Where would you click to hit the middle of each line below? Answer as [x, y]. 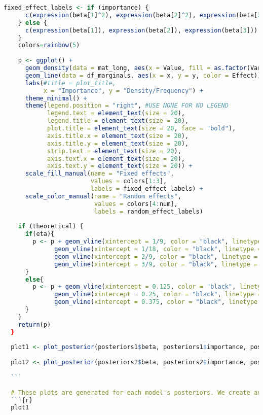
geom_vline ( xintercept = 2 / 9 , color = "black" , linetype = [156, 256]
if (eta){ [40, 234]
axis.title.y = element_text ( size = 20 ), [118, 143]
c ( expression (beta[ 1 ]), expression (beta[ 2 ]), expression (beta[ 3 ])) [141, 30]
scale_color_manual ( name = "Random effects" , [103, 196]
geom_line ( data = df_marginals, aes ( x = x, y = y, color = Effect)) [143, 75]
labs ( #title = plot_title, [70, 83]
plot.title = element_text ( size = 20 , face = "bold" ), [141, 128]
